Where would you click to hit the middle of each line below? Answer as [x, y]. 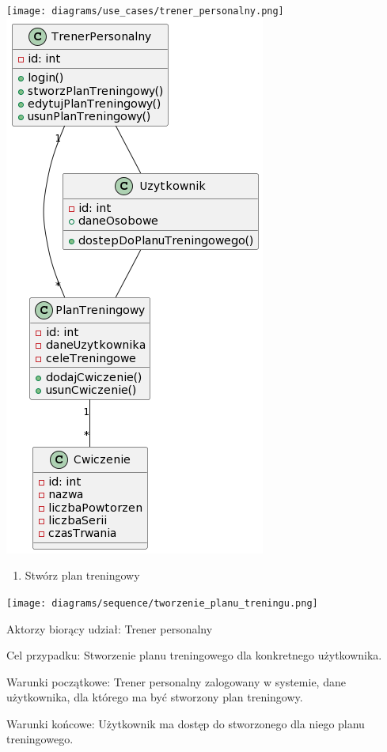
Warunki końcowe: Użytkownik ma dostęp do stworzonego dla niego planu [186, 723]
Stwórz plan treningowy [82, 575]
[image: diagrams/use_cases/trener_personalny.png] [145, 11]
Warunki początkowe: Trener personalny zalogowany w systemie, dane [176, 681]
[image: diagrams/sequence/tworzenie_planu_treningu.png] [162, 603]
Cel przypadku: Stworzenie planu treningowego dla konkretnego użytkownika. [194, 655]
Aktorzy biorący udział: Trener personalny [110, 628]
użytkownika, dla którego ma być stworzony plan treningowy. [155, 697]
